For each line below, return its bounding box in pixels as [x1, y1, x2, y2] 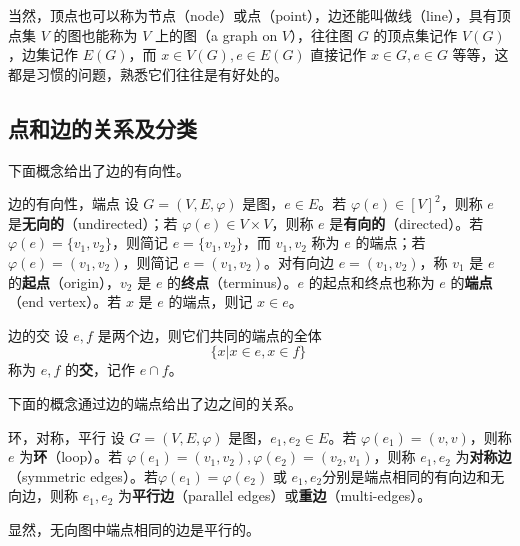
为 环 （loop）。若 [19, 446, 123, 467]
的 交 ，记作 [64, 359, 135, 380]
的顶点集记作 [373, 24, 458, 45]
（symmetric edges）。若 [8, 465, 158, 486]
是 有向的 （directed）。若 [329, 212, 484, 233]
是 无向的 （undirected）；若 [8, 212, 178, 233]
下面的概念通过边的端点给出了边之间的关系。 [8, 392, 302, 413]
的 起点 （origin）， [8, 271, 121, 292]
